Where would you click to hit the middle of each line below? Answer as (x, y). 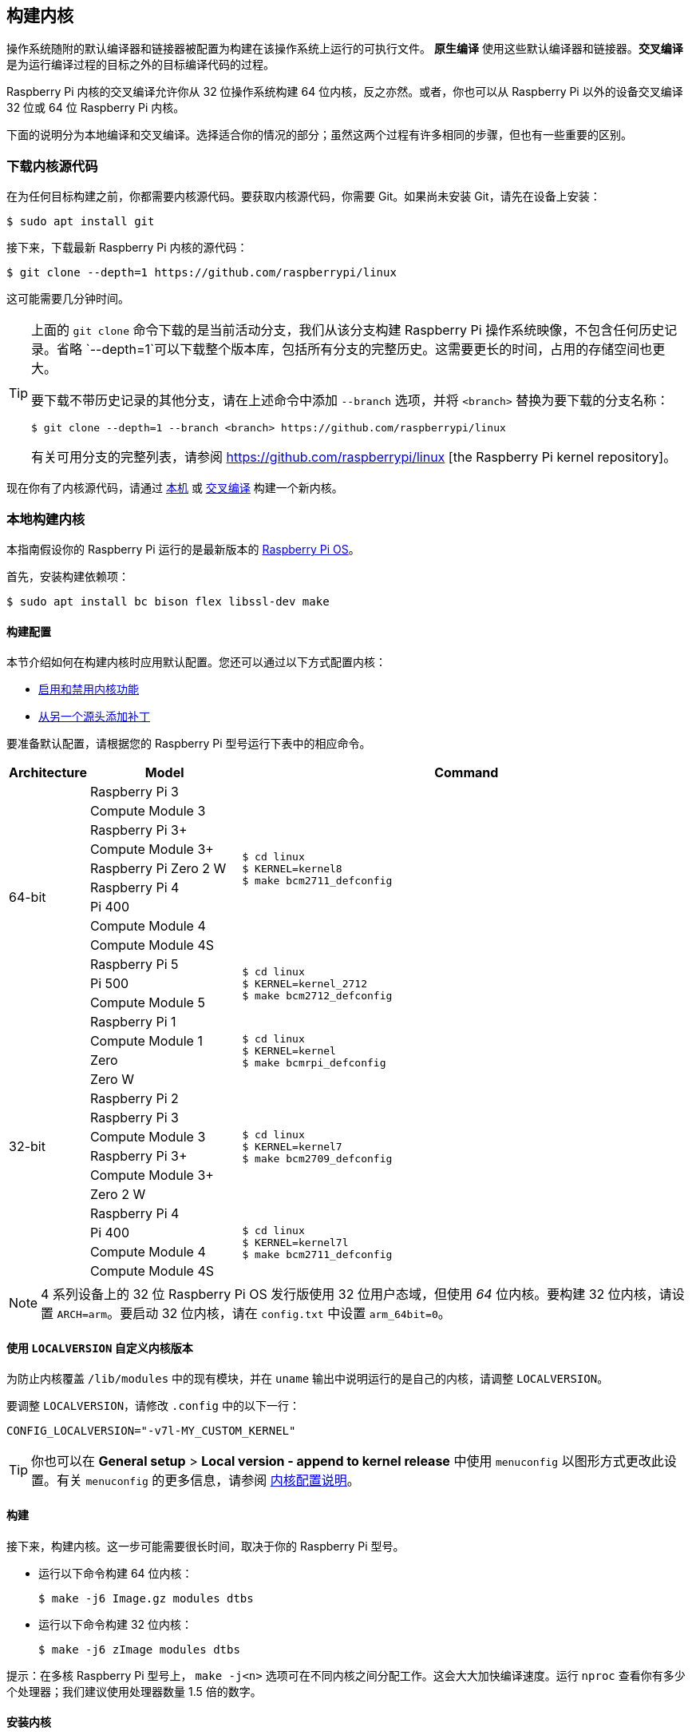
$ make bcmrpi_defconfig (314, 1062)
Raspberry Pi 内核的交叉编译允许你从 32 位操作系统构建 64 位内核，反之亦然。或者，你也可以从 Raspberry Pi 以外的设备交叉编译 (345, 92)
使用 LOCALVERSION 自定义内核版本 (100, 1348)
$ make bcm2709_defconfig (317, 1158)
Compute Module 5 (147, 1003)
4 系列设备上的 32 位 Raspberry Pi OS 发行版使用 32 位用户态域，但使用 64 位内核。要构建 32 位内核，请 (356, 1294)
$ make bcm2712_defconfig (317, 995)
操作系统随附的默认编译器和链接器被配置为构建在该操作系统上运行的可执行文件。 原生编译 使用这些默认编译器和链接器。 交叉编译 (345, 49)
